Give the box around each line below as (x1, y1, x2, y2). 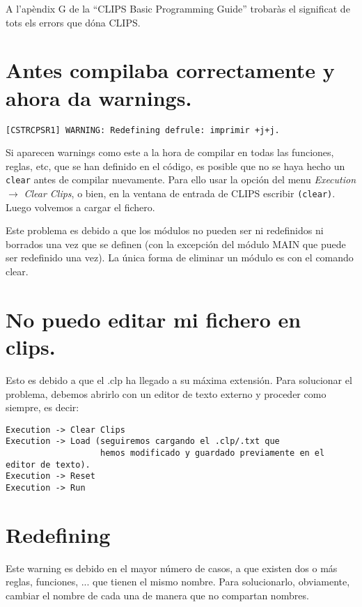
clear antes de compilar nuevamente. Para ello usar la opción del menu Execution (6, 172, 356, 187)
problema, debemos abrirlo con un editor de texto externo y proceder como (6, 386, 326, 401)
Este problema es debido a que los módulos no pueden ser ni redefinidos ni (6, 223, 324, 238)
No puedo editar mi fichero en (6, 305, 301, 333)
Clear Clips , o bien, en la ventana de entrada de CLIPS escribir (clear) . (24, 186, 336, 200)
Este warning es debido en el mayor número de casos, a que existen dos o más (6, 560, 338, 575)
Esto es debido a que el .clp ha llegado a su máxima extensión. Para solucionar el (6, 372, 352, 387)
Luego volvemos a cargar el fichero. (6, 199, 155, 214)
